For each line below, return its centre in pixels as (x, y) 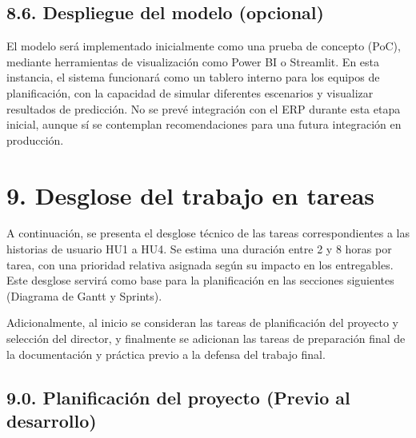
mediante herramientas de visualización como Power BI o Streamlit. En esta (193, 61)
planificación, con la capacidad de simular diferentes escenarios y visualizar (190, 92)
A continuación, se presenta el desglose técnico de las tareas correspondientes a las (208, 233)
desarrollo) (52, 421)
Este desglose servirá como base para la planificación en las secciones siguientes (200, 280)
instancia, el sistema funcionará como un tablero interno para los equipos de (193, 77)
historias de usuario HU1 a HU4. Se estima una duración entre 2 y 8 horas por (199, 249)
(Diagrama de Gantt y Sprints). (84, 295)
